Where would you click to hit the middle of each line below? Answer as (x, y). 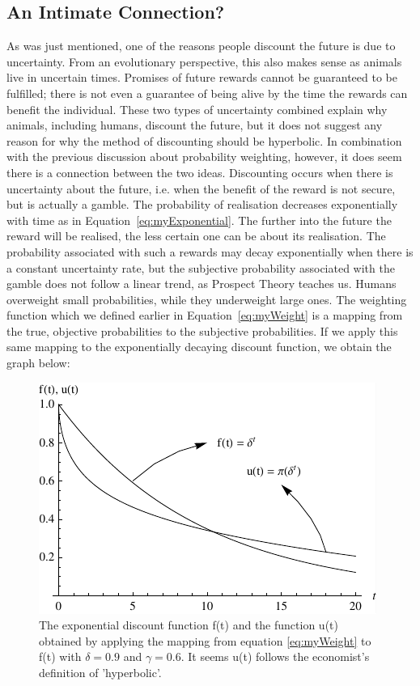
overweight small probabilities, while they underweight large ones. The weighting (207, 299)
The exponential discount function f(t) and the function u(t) (189, 625)
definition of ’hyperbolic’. (100, 673)
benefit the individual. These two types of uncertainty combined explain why (197, 109)
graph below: (38, 363)
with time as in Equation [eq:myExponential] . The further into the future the (199, 220)
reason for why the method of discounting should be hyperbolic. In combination (204, 140)
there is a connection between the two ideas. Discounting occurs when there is (200, 172)
